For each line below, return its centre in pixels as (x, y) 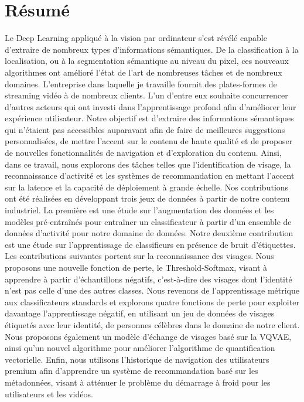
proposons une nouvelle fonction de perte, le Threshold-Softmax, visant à (136, 267)
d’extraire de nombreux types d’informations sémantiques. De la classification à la (152, 49)
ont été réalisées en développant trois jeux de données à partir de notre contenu (147, 198)
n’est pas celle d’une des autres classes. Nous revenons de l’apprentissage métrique (152, 290)
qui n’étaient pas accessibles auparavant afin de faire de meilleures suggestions (145, 129)
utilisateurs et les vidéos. (49, 394)
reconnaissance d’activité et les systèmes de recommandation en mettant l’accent (150, 176)
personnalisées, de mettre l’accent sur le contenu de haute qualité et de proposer (149, 141)
